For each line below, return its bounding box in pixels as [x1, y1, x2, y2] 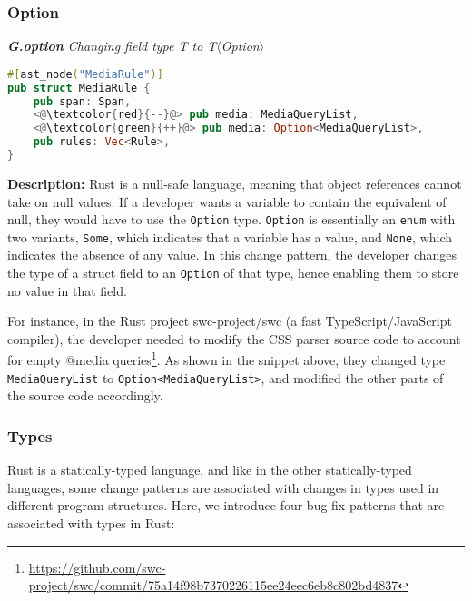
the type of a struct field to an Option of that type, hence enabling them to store [7, 263, 459, 282]
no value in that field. [7, 281, 127, 300]
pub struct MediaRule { [7, 81, 151, 94]
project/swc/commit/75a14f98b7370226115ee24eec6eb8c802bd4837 [28, 576, 398, 595]
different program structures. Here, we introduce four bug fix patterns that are [7, 496, 445, 515]
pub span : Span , [33, 94, 132, 108]
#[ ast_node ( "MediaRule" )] [7, 67, 163, 81]
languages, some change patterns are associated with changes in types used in [7, 478, 439, 497]
